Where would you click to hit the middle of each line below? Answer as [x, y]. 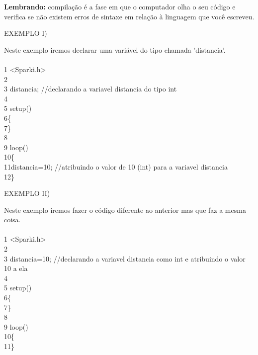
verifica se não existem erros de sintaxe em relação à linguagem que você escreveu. [129, 16]
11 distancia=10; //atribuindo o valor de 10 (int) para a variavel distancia [116, 166]
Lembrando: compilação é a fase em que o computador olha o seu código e [120, 6]
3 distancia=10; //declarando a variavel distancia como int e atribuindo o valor [125, 258]
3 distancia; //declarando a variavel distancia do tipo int [90, 89]
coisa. [12, 220]
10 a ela [16, 268]
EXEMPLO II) [27, 193]
